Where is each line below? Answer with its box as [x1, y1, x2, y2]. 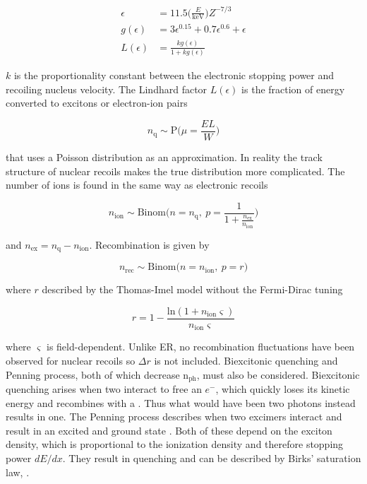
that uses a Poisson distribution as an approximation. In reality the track [6, 149, 323, 164]
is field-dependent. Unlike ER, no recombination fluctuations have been [46, 339, 355, 354]
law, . [6, 464, 30, 479]
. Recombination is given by [89, 237, 210, 252]
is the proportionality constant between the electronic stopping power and [13, 68, 335, 83]
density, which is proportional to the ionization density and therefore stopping [6, 437, 344, 451]
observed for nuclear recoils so [6, 353, 136, 367]
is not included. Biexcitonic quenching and [154, 353, 338, 367]
